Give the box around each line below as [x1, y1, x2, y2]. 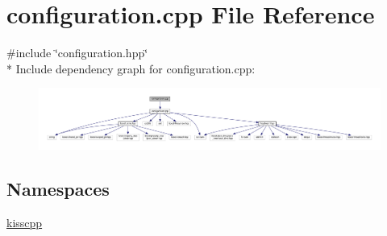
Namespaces [6, 176, 110, 201]
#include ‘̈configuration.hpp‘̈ [6, 44, 148, 61]
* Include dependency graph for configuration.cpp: [6, 60, 256, 77]
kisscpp [6, 213, 43, 230]
